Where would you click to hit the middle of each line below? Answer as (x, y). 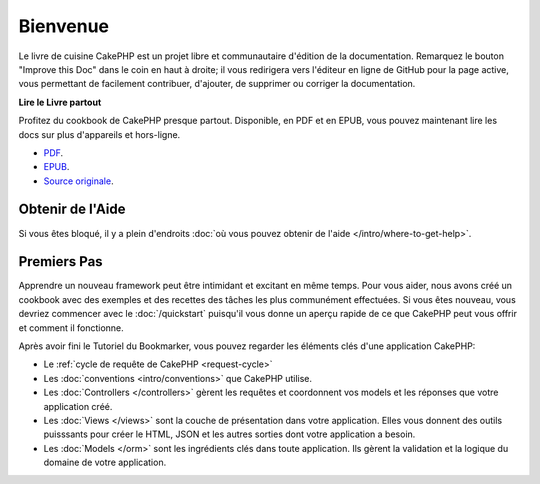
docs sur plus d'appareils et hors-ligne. (99, 134)
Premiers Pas (61, 261)
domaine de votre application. (105, 462)
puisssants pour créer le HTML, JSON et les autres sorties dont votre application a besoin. (229, 434)
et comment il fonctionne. (71, 327)
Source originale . (78, 181)
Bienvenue (64, 26)
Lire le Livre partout (60, 102)
